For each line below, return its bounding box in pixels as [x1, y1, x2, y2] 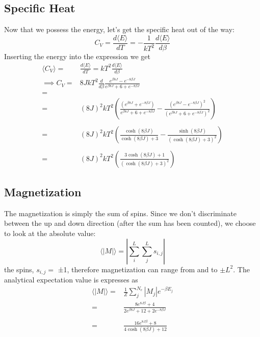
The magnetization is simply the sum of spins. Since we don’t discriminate [4, 208, 237, 218]
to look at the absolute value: [4, 227, 96, 238]
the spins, [4, 264, 34, 274]
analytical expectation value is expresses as [4, 274, 138, 284]
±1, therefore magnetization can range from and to [58, 264, 218, 274]
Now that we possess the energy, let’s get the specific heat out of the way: [4, 24, 235, 35]
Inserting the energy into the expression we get [4, 50, 150, 61]
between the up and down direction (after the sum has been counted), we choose [4, 218, 256, 228]
